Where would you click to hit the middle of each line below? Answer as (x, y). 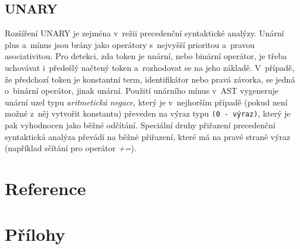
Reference (45, 188)
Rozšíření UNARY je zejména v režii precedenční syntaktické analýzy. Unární (144, 33)
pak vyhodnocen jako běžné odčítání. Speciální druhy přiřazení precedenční (140, 125)
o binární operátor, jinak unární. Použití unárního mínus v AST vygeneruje (142, 91)
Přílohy (35, 234)
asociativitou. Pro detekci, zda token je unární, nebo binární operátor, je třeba (146, 56)
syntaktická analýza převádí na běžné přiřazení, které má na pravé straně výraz (148, 136)
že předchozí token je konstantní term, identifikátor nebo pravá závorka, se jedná (150, 79)
